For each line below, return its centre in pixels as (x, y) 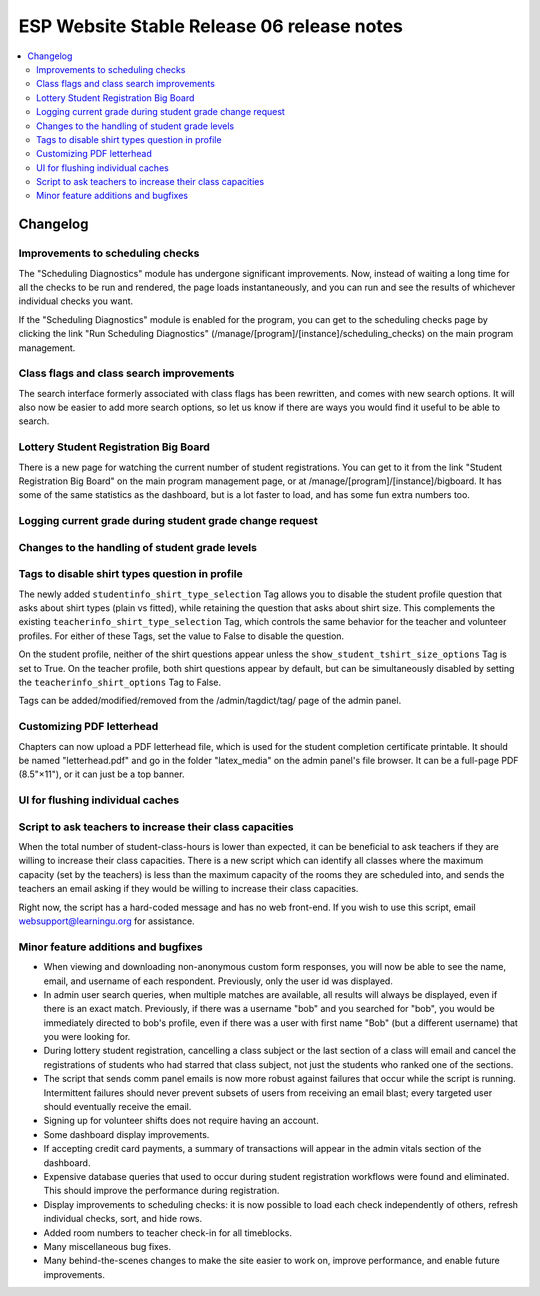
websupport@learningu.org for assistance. (106, 921)
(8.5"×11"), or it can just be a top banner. (101, 774)
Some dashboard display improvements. (126, 1134)
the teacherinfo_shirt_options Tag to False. (120, 682)
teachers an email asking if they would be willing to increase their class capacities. (188, 889)
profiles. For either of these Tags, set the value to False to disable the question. (181, 636)
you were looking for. (87, 1037)
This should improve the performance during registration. (161, 1191)
